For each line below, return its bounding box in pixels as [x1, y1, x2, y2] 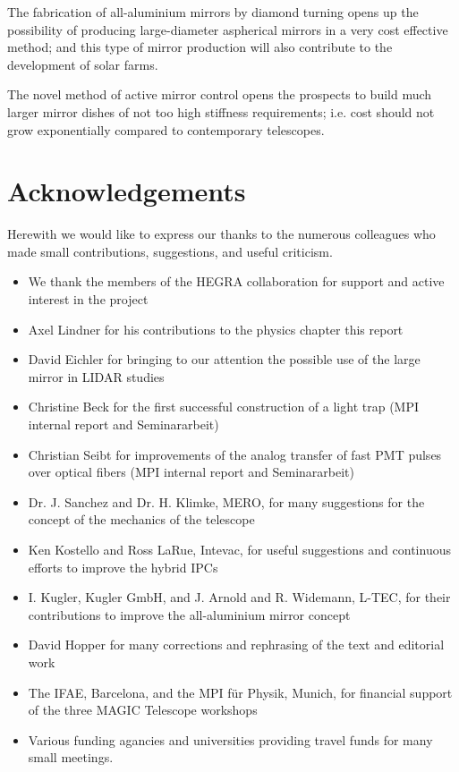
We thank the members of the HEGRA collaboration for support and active [28, 272, 445, 291]
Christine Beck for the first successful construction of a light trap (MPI [28, 397, 420, 416]
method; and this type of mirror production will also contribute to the [7, 38, 393, 56]
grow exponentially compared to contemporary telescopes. [7, 120, 325, 139]
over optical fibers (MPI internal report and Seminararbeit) [28, 462, 355, 481]
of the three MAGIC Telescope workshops [28, 700, 258, 719]
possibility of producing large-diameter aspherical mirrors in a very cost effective [7, 20, 448, 38]
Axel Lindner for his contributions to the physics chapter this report [28, 319, 404, 338]
